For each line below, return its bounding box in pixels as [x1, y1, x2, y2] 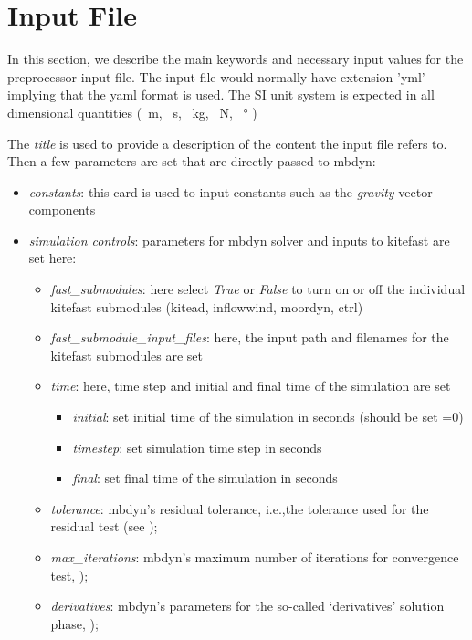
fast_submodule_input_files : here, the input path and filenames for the [50, 328, 449, 347]
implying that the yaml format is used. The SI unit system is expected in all [7, 85, 435, 104]
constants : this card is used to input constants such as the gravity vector [28, 182, 433, 201]
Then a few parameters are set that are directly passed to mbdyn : [7, 152, 376, 171]
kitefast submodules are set [50, 345, 203, 364]
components [28, 200, 96, 219]
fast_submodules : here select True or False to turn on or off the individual [50, 279, 466, 299]
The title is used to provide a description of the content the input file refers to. [7, 133, 447, 152]
